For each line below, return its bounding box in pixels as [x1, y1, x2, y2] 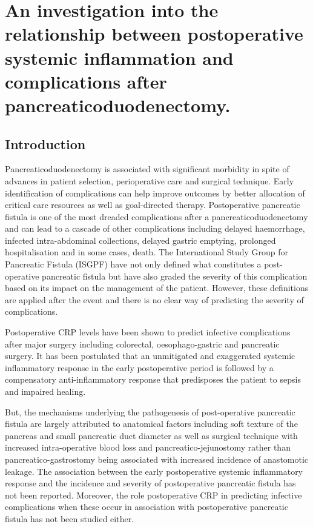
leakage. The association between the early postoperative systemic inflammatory [5, 465, 303, 477]
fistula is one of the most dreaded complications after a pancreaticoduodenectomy [5, 210, 308, 223]
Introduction [5, 134, 86, 153]
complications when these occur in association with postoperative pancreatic [5, 500, 288, 513]
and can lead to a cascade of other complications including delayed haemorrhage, [5, 222, 305, 235]
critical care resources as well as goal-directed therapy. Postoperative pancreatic [5, 198, 300, 211]
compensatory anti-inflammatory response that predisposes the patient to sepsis [5, 373, 301, 386]
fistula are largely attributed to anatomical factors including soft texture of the [5, 417, 298, 430]
